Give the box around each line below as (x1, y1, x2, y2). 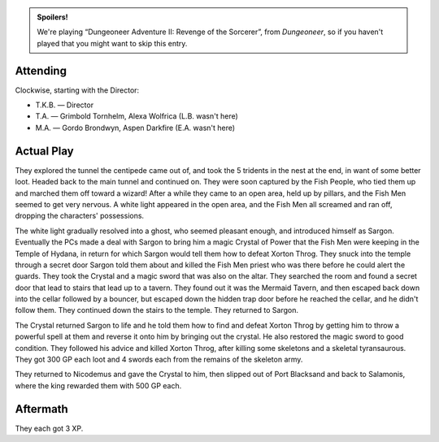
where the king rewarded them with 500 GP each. (15, 380, 182, 390)
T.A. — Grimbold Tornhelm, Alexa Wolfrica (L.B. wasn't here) (35, 111, 239, 121)
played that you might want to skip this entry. (37, 38, 188, 48)
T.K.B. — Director (35, 100, 93, 110)
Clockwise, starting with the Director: (15, 85, 140, 95)
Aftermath (15, 402, 68, 416)
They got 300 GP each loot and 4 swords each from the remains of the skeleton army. (15, 354, 303, 365)
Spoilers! (37, 12, 68, 22)
